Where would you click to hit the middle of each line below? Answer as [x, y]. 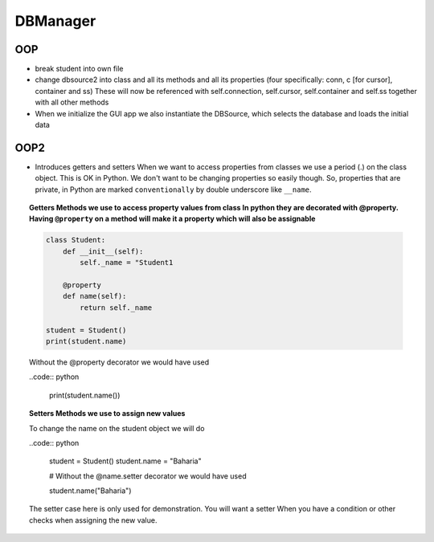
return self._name [116, 308]
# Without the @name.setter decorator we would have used [148, 476]
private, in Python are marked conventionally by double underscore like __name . [174, 189]
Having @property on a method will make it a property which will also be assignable [172, 219]
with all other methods [72, 102]
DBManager [55, 21]
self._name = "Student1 [127, 263]
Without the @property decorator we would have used [119, 362]
